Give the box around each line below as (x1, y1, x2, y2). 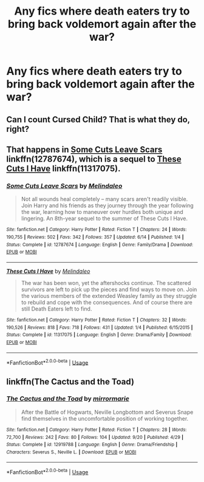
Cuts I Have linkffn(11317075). (6, 163, 121, 174)
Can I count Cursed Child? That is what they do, (6, 114, 190, 125)
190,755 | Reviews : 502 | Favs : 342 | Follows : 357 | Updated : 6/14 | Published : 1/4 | (6, 234, 184, 240)
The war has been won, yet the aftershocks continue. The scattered (21, 279, 191, 286)
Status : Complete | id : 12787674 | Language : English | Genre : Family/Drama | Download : (6, 241, 193, 247)
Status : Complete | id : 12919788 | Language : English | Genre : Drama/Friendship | (6, 442, 178, 448)
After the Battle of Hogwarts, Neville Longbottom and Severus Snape (21, 408, 194, 416)
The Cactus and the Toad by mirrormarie (6, 394, 129, 403)
